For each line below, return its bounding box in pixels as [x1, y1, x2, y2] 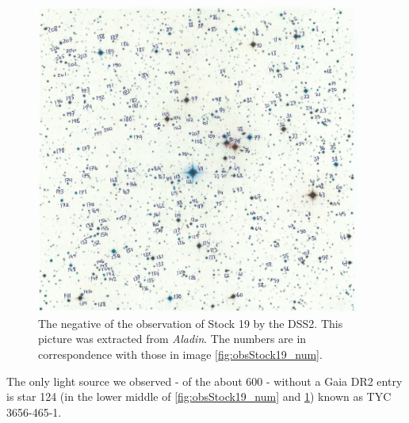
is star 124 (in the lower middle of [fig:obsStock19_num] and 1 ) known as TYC [6, 388, 392, 405]
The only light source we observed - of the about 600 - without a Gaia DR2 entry [6, 372, 403, 389]
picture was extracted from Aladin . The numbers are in [38, 330, 307, 347]
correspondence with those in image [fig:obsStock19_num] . [38, 346, 323, 363]
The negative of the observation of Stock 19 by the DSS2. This [38, 314, 343, 331]
